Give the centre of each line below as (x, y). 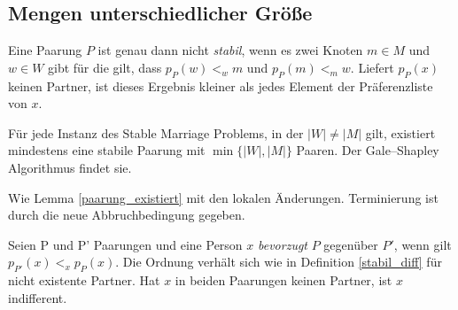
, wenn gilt (423, 244)
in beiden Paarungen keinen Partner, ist (283, 280)
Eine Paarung (45, 50)
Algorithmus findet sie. (70, 167)
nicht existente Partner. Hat (84, 280)
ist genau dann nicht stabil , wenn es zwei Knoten (230, 50)
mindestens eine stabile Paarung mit (107, 150)
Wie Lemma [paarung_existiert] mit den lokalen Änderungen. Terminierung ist (223, 197)
